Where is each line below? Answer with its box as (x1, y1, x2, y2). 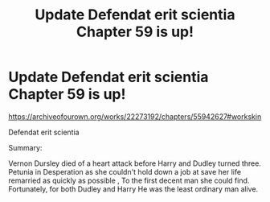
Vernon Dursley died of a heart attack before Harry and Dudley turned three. (8, 159, 261, 168)
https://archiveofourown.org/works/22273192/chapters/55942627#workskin (8, 111, 262, 122)
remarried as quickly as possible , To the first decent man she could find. (8, 175, 250, 185)
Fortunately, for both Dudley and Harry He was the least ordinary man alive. (8, 183, 259, 194)
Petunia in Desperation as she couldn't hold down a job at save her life (8, 167, 242, 176)
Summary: (8, 142, 43, 152)
